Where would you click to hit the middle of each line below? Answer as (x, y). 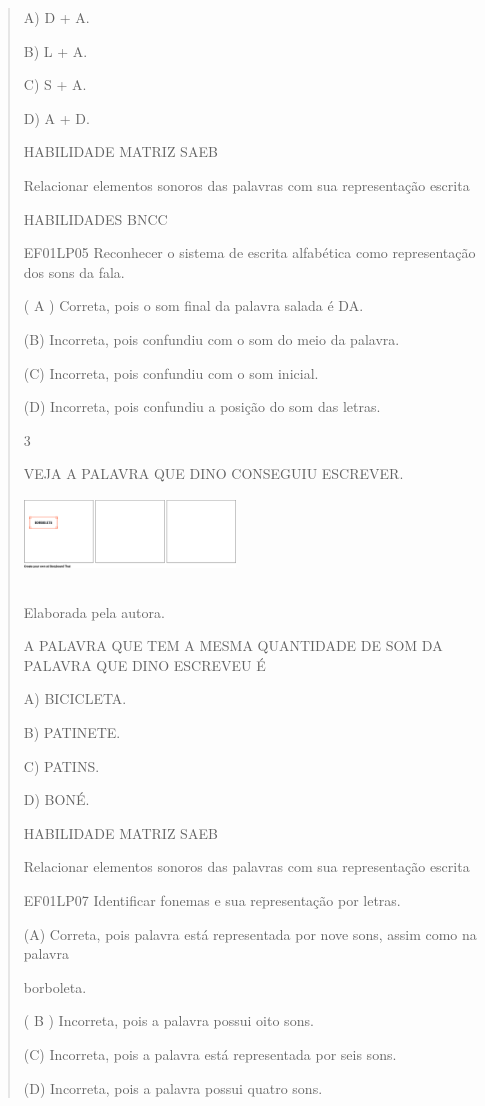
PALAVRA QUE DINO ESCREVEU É (144, 664)
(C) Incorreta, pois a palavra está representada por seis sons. (210, 1054)
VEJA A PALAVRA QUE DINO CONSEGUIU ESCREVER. (213, 473)
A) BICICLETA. (75, 698)
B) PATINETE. (72, 732)
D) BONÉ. (56, 799)
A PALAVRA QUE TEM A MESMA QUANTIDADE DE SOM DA (233, 645)
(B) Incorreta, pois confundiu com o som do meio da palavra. (211, 338)
